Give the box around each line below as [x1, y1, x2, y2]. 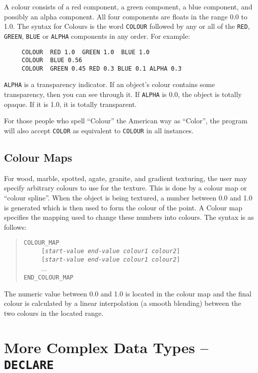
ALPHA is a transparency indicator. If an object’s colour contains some [4, 79, 215, 90]
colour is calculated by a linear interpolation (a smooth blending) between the [4, 298, 241, 308]
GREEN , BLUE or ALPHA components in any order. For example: [4, 30, 190, 41]
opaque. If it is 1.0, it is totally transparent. [4, 98, 137, 109]
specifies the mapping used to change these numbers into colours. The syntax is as [4, 212, 254, 222]
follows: [4, 221, 27, 232]
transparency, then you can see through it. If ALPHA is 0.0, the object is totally [4, 89, 242, 99]
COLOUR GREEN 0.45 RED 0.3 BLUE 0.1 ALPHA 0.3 [21, 65, 182, 72]
